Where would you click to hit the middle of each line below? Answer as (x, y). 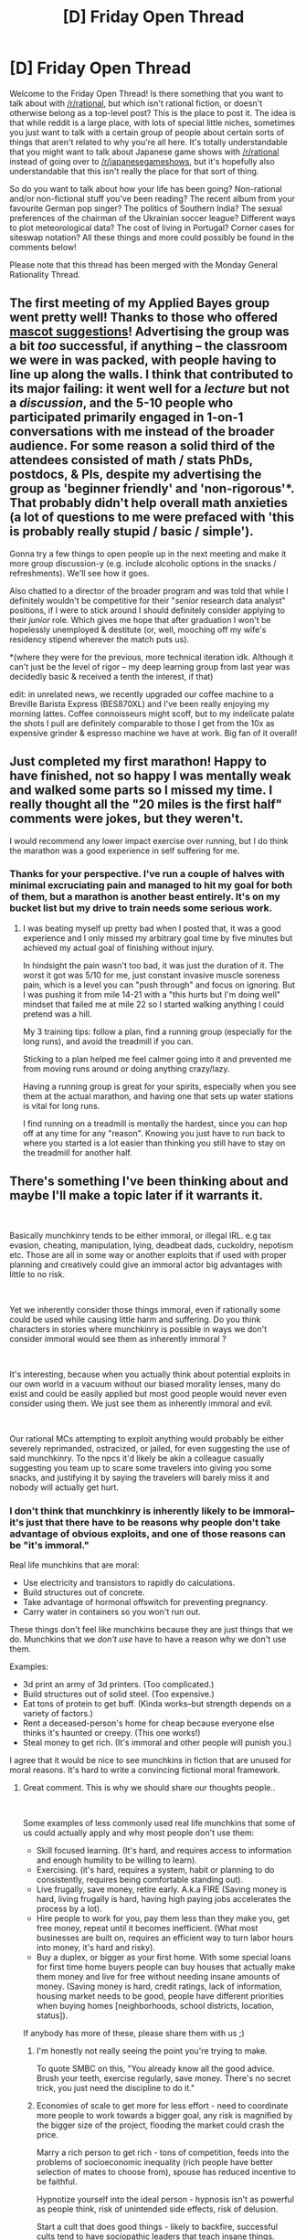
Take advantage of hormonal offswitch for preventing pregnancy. (145, 1601)
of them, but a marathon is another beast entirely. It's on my (145, 897)
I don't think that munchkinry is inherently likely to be (130, 1511)
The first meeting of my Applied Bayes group (140, 303)
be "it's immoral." (49, 1545)
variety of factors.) (58, 1713)
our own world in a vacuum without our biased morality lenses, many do (145, 1384)
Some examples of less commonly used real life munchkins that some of (159, 1823)
